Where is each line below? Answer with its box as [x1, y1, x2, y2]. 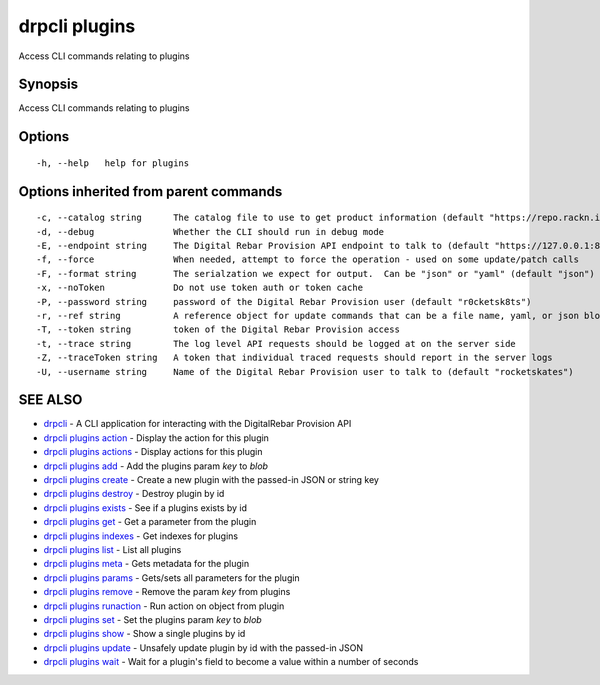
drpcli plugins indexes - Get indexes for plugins [43, 530, 239, 542]
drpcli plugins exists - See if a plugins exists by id [43, 501, 248, 514]
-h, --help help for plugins [36, 157, 190, 169]
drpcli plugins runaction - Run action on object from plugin [43, 600, 285, 612]
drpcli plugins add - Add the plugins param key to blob [43, 460, 269, 472]
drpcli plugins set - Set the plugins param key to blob [43, 613, 262, 625]
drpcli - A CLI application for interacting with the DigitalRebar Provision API [43, 418, 352, 430]
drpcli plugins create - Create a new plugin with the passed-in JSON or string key [43, 474, 380, 486]
